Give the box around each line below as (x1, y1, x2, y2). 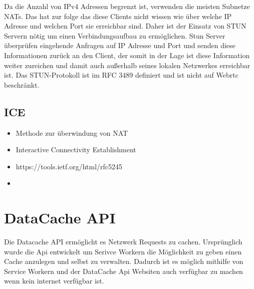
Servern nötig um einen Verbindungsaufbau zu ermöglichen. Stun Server (4, 30, 225, 41)
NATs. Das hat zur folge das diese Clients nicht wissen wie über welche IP (4, 11, 231, 21)
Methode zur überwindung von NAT (16, 127, 128, 138)
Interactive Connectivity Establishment (16, 144, 136, 155)
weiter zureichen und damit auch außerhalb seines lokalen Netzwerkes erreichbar (4, 60, 250, 70)
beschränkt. (4, 79, 40, 90)
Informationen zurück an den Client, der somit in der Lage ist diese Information (4, 50, 250, 60)
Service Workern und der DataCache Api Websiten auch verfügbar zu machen (4, 265, 243, 276)
